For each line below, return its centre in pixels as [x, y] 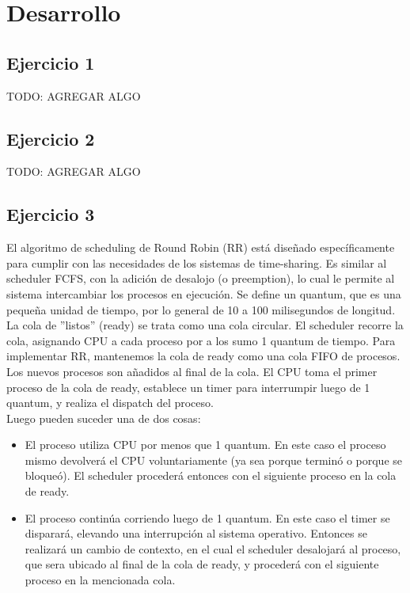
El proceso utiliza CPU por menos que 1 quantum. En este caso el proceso [205, 445]
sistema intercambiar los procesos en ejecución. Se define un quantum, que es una [204, 293]
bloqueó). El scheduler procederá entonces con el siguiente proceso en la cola [211, 475]
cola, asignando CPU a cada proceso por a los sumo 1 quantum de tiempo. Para [201, 340]
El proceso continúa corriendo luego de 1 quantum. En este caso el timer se [207, 517]
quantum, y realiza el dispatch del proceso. [110, 403]
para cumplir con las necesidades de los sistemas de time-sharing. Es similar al [197, 262]
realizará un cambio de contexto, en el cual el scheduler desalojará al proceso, [213, 548]
